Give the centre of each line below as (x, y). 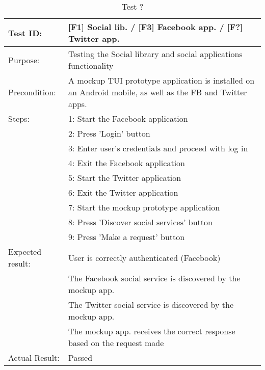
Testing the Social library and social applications (155, 54)
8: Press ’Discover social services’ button (140, 222)
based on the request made (116, 343)
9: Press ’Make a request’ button (127, 237)
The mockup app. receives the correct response (152, 331)
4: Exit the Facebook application (127, 163)
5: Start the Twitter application (125, 178)
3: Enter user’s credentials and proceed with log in (158, 148)
